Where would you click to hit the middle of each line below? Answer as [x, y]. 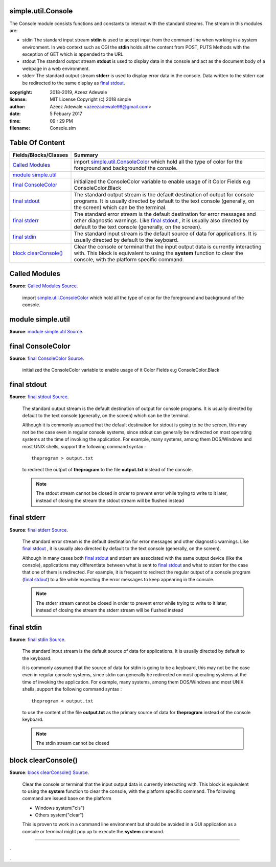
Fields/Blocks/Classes [40, 155]
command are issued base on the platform [67, 798]
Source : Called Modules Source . [44, 286]
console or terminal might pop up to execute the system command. [93, 831]
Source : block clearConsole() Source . [49, 772]
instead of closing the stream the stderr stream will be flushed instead [110, 610]
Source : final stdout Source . [39, 397]
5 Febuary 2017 [66, 114]
